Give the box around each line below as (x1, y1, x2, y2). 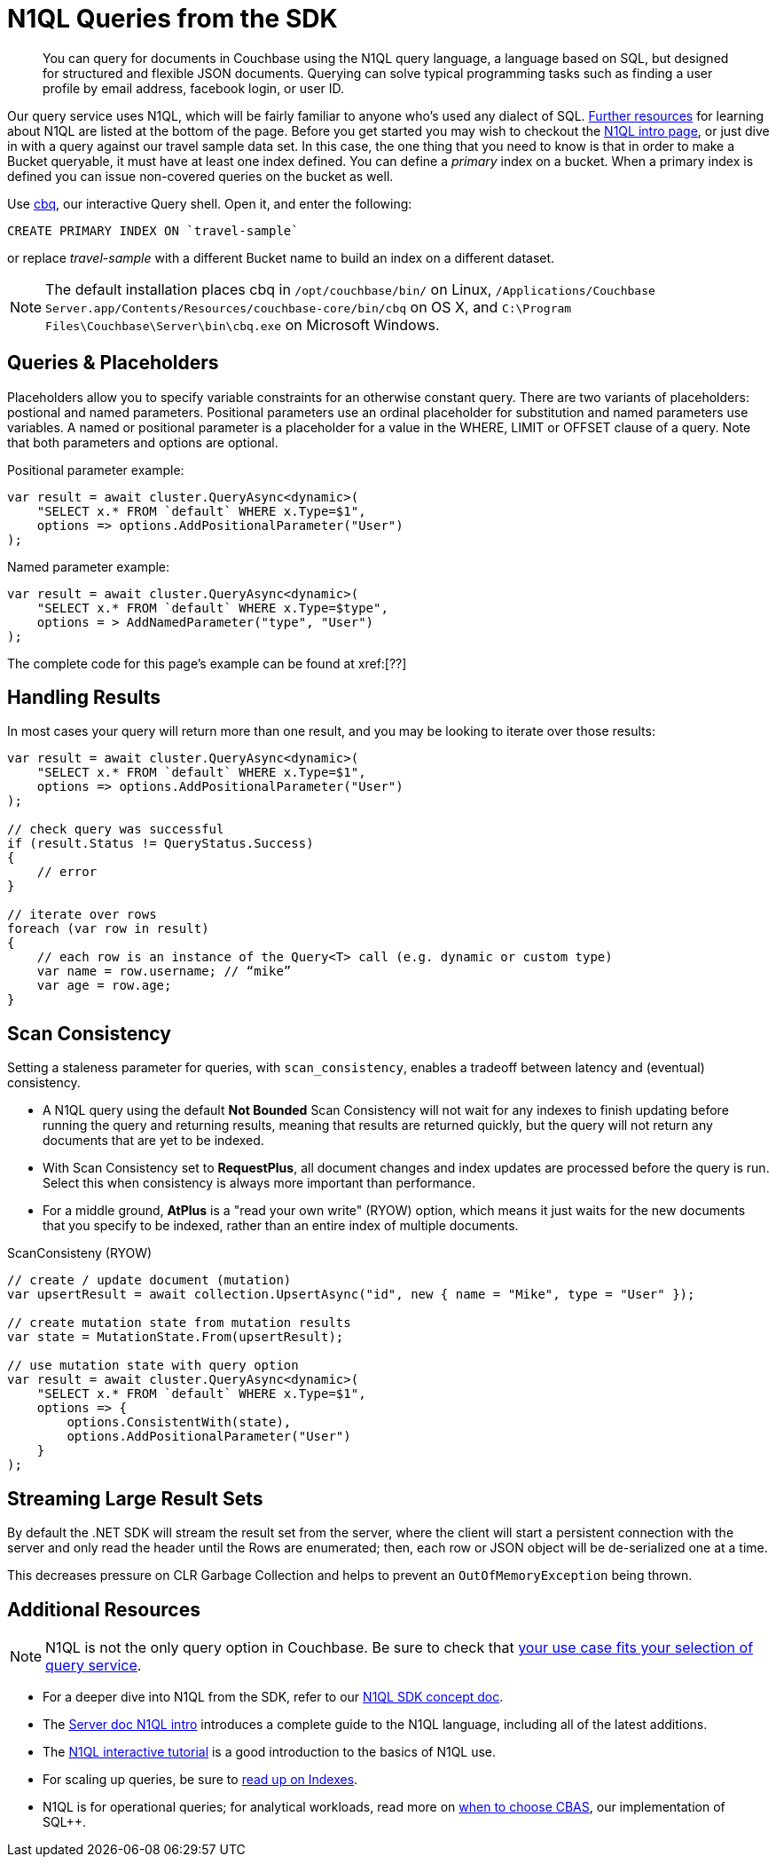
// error (36, 865, 98, 880)
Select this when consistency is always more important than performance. (43, 1175, 476, 1191)
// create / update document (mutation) (7, 1273, 292, 1288)
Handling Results (7, 686, 161, 709)
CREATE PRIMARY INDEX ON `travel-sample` (7, 223, 299, 238)
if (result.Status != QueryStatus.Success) (7, 836, 314, 851)
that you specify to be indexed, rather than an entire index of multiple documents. (43, 1218, 519, 1234)
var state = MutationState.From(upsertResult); (7, 1330, 344, 1345)
